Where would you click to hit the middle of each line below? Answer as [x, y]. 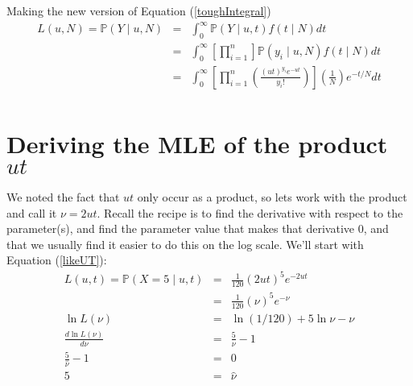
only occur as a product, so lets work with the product [272, 196]
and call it [32, 212]
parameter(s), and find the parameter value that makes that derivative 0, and [198, 228]
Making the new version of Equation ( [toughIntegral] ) [139, 10]
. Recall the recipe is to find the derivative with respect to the [250, 212]
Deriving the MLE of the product [197, 143]
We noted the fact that [63, 196]
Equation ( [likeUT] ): [57, 260]
